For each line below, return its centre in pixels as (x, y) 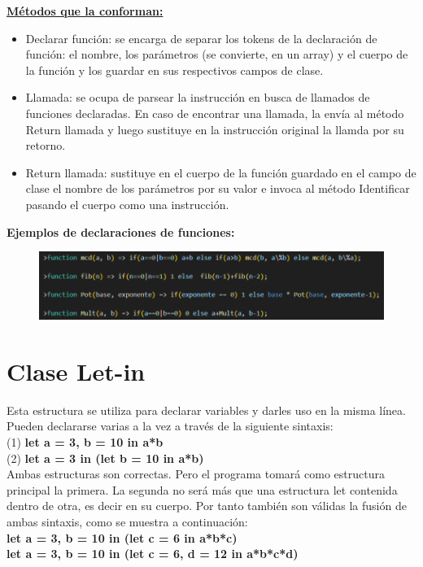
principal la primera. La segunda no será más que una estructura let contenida (202, 489)
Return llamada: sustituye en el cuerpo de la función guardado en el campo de (221, 172)
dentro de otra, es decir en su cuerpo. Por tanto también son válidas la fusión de (207, 506)
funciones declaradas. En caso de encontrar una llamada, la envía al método (215, 113)
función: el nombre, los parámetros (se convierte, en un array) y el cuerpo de (217, 54)
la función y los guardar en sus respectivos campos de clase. (174, 70)
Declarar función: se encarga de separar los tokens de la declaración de (201, 38)
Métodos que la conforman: (85, 11)
